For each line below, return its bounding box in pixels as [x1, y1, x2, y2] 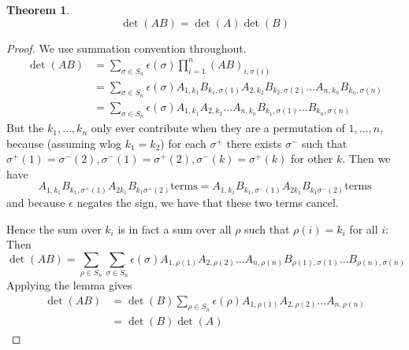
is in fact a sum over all [117, 220, 232, 237]
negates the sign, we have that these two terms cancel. [76, 193, 339, 210]
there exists [226, 134, 282, 151]
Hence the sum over [6, 220, 102, 237]
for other [290, 150, 333, 167]
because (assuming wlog [6, 134, 122, 151]
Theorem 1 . [6, 2, 70, 17]
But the [6, 120, 44, 136]
